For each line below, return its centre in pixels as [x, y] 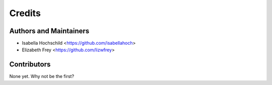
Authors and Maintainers [49, 31]
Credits [25, 13]
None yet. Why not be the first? [42, 76]
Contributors [30, 65]
